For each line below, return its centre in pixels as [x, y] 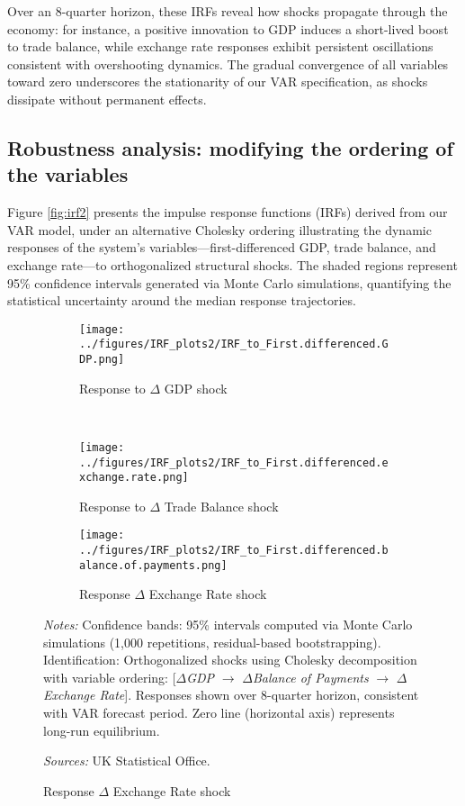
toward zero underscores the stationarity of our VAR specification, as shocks [218, 82]
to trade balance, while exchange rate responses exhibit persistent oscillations [220, 46]
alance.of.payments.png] [153, 565]
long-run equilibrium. [102, 730]
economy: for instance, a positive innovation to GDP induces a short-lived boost [228, 28]
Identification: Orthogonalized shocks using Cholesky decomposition [230, 660]
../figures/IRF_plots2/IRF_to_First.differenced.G [234, 344]
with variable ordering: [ [110, 677]
